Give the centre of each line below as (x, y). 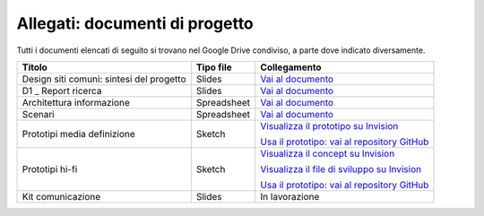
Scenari (38, 114)
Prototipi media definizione (79, 134)
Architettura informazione (76, 102)
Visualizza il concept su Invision (328, 153)
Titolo (35, 67)
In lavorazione (290, 196)
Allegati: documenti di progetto (135, 23)
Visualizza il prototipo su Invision (329, 125)
